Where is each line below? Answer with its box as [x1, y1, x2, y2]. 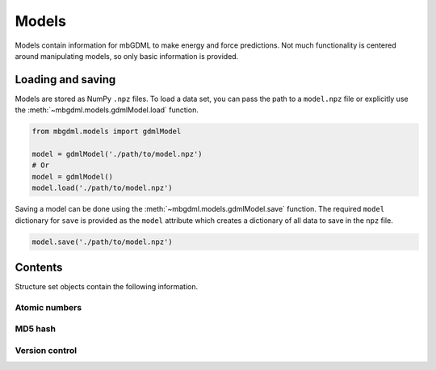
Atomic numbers [15, 301, 82, 313]
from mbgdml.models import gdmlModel [31, 127, 182, 137]
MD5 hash [15, 323, 57, 334]
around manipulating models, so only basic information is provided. [15, 51, 239, 61]
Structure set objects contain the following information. [15, 282, 199, 292]
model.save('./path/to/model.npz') [31, 237, 173, 246]
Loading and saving [15, 73, 116, 86]
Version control [15, 344, 77, 355]
